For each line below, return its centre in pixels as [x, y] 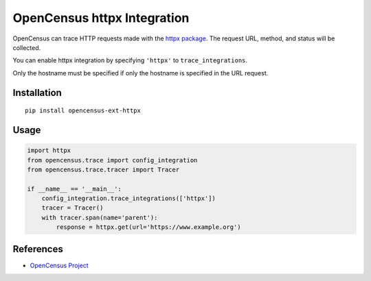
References [38, 249]
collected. [27, 47]
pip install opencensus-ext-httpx [83, 111]
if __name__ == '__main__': [74, 189]
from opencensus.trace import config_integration [112, 160]
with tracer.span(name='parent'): [100, 217]
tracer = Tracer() [72, 208]
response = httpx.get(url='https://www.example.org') [148, 227]
